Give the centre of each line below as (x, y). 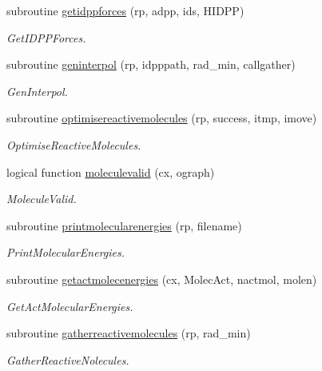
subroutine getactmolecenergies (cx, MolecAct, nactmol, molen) (162, 279)
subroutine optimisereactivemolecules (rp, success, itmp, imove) (162, 118)
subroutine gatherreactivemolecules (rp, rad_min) (129, 333)
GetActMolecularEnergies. (70, 306)
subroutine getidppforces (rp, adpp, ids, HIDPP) (125, 10)
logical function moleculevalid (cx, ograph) (111, 172)
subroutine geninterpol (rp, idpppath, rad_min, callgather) (151, 64)
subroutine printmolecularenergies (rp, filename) (124, 225)
